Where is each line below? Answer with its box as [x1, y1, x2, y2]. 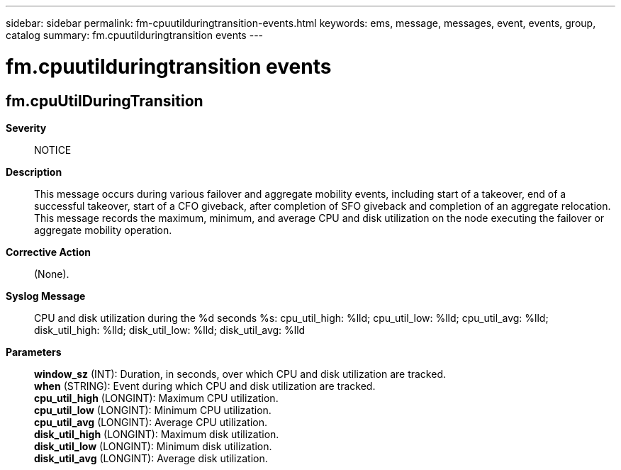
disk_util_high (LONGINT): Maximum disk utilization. [34, 427, 279, 440]
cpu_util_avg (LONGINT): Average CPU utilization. [34, 415, 267, 428]
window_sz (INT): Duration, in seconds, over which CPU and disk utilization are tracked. [34, 367, 447, 380]
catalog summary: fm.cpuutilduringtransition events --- [6, 29, 264, 41]
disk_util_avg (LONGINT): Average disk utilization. [34, 452, 268, 464]
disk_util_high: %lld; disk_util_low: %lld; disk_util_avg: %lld [34, 323, 306, 336]
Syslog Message [6, 289, 86, 302]
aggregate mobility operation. [34, 223, 172, 236]
